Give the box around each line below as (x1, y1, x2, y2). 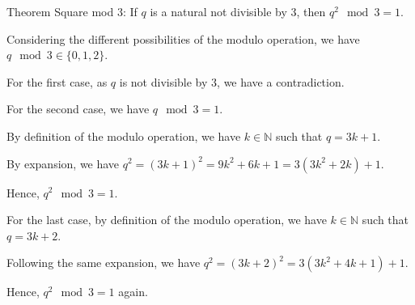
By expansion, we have (6, 155, 120, 172)
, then (296, 3, 326, 19)
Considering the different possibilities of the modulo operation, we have (6, 30, 360, 47)
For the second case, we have (6, 100, 150, 117)
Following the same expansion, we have (6, 254, 201, 271)
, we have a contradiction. (217, 73, 345, 90)
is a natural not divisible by (150, 3, 287, 19)
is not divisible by (119, 73, 208, 90)
